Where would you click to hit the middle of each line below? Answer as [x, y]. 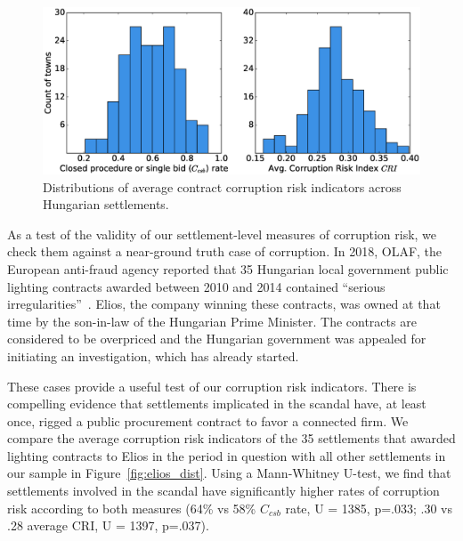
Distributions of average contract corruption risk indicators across [222, 186]
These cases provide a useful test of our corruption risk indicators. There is [212, 386]
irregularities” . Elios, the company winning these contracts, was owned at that [224, 304]
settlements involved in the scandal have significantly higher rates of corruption [223, 491]
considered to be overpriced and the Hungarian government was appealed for [217, 339]
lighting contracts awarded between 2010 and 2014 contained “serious [196, 286]
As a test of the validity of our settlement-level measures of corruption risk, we [222, 234]
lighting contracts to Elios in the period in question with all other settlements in [227, 455]
